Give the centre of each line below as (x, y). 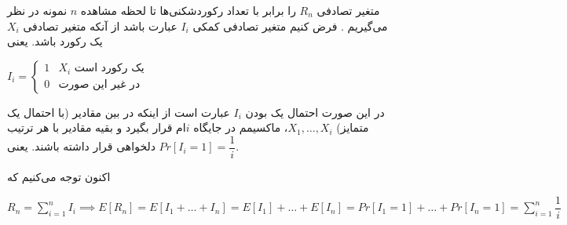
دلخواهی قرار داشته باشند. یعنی (81, 146)
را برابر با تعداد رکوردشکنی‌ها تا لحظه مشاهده (188, 10)
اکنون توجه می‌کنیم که (59, 177)
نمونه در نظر (37, 10)
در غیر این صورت (99, 85)
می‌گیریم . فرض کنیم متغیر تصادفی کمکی (290, 25)
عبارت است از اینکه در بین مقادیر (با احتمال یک (119, 112)
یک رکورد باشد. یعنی (55, 41)
